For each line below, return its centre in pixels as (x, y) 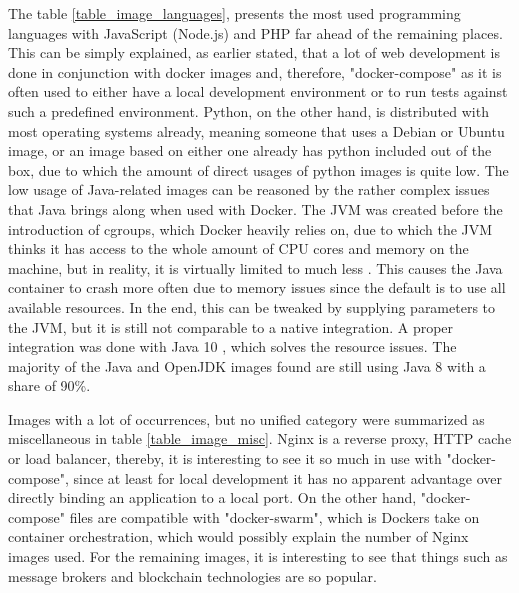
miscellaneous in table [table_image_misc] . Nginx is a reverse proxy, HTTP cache (260, 438)
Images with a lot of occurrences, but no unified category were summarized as (246, 418)
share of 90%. (49, 385)
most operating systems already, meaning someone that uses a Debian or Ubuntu (256, 130)
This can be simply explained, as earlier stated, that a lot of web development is (254, 52)
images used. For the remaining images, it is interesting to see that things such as (258, 556)
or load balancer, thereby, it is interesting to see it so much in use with (225, 458)
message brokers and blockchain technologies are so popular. (192, 575)
